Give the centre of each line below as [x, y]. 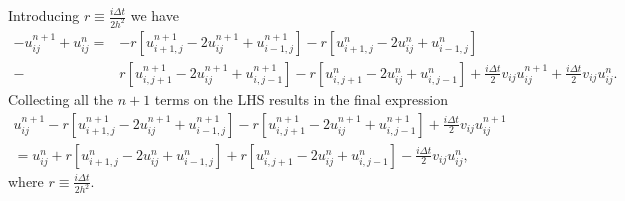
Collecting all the [60, 98]
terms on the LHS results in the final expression [301, 98]
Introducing [44, 15]
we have [154, 15]
